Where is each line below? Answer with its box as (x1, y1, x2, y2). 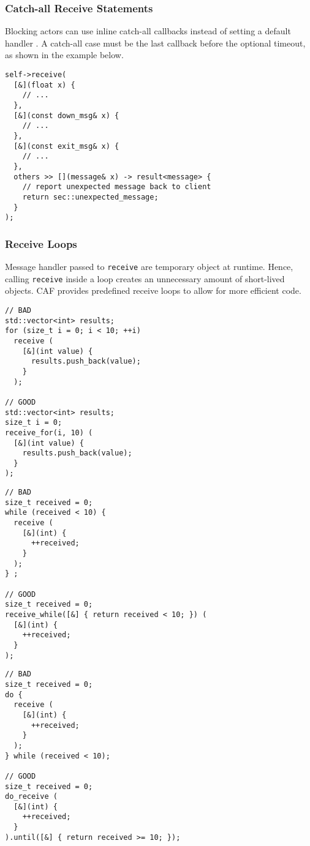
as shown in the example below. (5, 48, 124, 61)
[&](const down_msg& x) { (13, 111, 119, 120)
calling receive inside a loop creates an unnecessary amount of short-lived (5, 272, 285, 285)
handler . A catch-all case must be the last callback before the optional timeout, (5, 36, 306, 49)
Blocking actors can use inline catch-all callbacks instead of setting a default (5, 24, 291, 37)
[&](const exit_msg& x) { (13, 141, 119, 151)
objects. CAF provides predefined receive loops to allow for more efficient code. (5, 284, 301, 297)
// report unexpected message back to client (22, 182, 211, 192)
